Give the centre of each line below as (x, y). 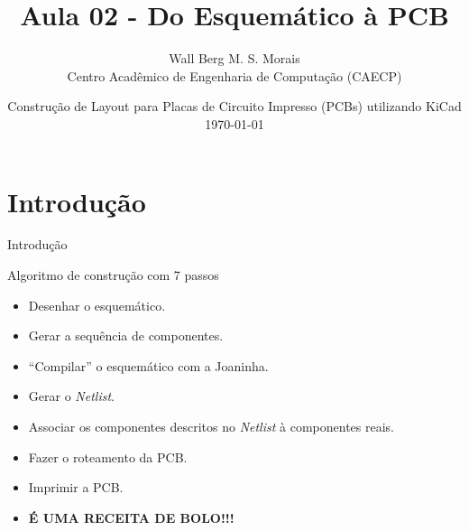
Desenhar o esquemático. (97, 305)
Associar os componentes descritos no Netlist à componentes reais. (211, 426)
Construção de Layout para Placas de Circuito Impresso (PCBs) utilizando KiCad (234, 106)
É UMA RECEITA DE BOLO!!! (131, 517)
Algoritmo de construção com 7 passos (113, 275)
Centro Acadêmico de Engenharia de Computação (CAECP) (234, 75)
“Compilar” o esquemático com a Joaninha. (148, 365)
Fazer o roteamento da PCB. (108, 456)
